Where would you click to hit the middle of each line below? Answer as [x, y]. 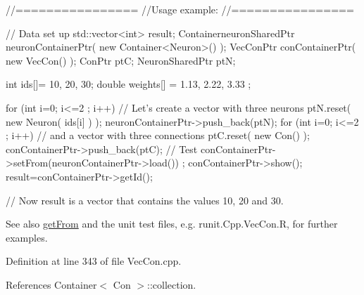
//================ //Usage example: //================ [180, 9]
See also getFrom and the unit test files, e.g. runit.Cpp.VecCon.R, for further [172, 224]
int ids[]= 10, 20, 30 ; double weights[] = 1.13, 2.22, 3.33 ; [128, 84]
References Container [51, 284]
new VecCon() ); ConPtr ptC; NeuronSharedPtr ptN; [121, 60]
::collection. [171, 284]
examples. [27, 237]
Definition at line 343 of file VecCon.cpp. [94, 261]
